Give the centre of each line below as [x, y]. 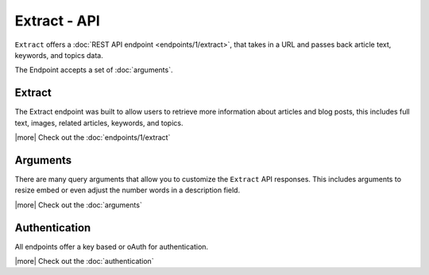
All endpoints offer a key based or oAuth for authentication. [112, 246]
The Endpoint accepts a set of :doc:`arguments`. [94, 70]
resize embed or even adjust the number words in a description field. [128, 190]
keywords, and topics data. [59, 55]
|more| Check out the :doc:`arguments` [78, 205]
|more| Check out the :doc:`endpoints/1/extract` [93, 137]
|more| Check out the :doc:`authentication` [84, 261]
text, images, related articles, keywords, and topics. [99, 122]
